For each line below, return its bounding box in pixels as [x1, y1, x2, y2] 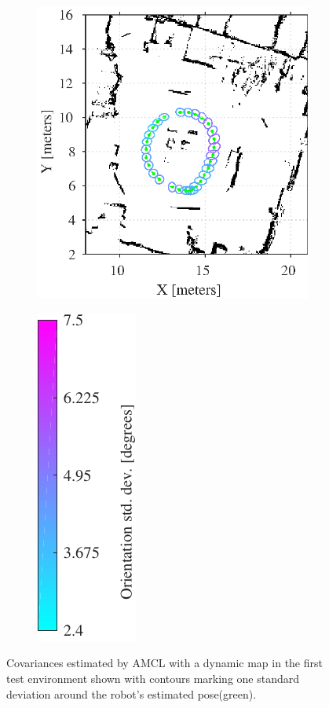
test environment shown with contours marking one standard [6, 670, 300, 687]
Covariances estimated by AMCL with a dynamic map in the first [6, 655, 323, 671]
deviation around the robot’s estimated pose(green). [6, 685, 257, 702]
